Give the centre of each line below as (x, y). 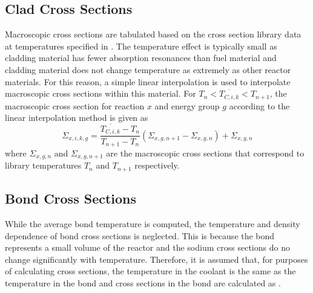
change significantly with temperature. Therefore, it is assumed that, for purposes (156, 259)
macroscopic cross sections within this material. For (100, 93)
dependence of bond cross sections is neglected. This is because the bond (140, 235)
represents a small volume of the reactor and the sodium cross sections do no (147, 247)
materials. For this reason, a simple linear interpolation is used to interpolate (148, 81)
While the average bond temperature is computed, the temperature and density (153, 224)
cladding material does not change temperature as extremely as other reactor (148, 69)
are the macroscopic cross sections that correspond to (205, 153)
